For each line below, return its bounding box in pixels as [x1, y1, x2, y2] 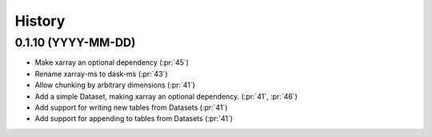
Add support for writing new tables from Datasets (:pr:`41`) [34, 103, 228, 112]
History [14, 12, 66, 30]
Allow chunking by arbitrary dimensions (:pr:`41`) [34, 80, 196, 90]
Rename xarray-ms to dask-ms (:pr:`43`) [34, 69, 168, 79]
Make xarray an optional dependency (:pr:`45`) [34, 58, 190, 67]
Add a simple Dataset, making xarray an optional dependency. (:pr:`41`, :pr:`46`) [34, 91, 298, 101]
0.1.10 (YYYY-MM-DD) [14, 35, 136, 50]
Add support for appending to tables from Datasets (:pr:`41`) [34, 114, 234, 123]
